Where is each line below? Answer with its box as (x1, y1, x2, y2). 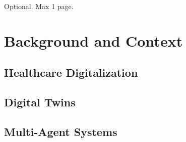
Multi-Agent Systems (4, 123, 117, 139)
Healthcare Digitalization (4, 65, 138, 80)
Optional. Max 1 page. (4, 1, 74, 11)
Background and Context (4, 30, 183, 51)
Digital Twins (4, 94, 76, 110)
